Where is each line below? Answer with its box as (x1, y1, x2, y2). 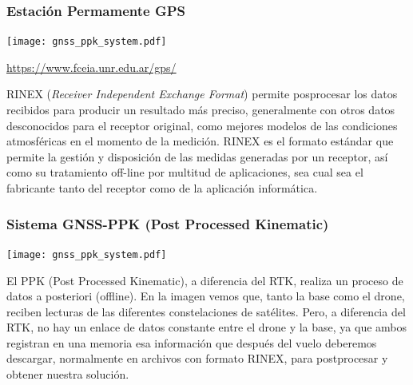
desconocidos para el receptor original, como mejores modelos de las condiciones (6, 117, 398, 133)
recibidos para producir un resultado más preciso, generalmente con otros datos (6, 101, 395, 118)
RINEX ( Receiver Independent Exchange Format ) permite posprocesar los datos (6, 85, 398, 102)
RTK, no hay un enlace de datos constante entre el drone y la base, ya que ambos (6, 319, 407, 335)
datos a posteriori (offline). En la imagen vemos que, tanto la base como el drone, (6, 288, 405, 304)
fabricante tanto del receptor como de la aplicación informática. (6, 180, 318, 196)
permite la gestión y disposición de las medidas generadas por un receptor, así (6, 148, 388, 165)
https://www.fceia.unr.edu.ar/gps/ (6, 58, 177, 75)
